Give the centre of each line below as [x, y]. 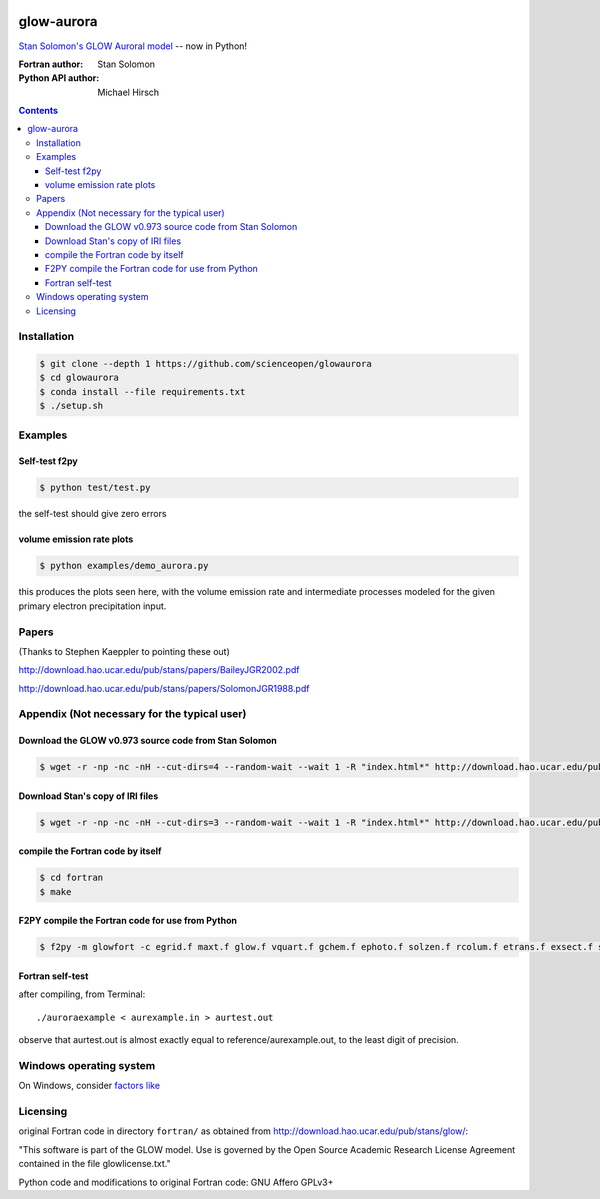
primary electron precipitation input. [92, 606]
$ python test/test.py [95, 488]
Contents [38, 111]
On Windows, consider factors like [89, 1086]
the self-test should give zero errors [92, 514]
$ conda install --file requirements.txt [142, 391]
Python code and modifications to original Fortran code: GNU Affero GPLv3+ [176, 1182]
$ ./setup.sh [71, 406]
